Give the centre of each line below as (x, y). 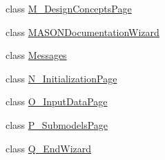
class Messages (36, 55)
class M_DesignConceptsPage (69, 8)
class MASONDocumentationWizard (82, 32)
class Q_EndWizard (49, 148)
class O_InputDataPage (57, 101)
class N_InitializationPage (61, 78)
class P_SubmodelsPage (57, 124)
